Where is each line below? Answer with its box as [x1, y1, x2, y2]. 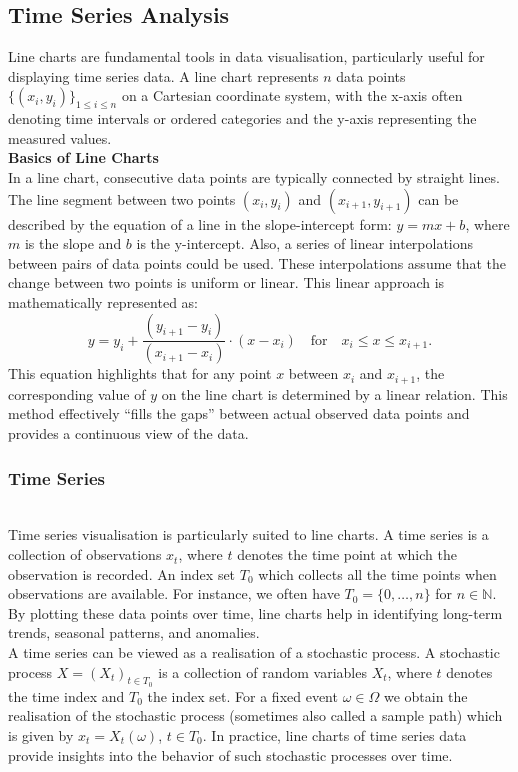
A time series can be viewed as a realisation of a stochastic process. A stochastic [8, 642, 500, 663]
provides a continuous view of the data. [8, 423, 249, 444]
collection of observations [8, 544, 162, 565]
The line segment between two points [8, 188, 236, 209]
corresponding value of [8, 383, 146, 404]
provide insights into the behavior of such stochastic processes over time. [8, 744, 453, 765]
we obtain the [383, 685, 468, 706]
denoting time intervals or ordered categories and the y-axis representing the [8, 108, 477, 129]
